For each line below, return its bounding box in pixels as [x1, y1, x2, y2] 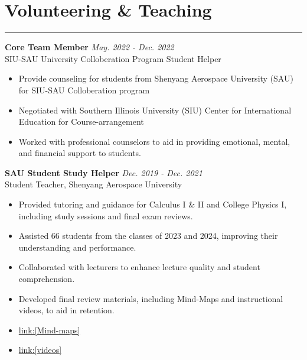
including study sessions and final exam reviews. [18, 209, 193, 222]
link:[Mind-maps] [18, 323, 80, 336]
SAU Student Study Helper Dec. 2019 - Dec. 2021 [5, 166, 203, 179]
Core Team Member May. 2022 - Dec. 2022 [5, 41, 174, 53]
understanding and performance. [18, 241, 136, 253]
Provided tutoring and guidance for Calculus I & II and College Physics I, [18, 198, 287, 210]
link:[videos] [18, 343, 62, 356]
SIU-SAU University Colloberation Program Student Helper [5, 52, 221, 64]
